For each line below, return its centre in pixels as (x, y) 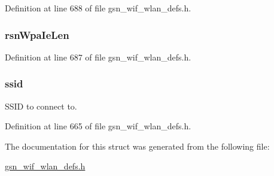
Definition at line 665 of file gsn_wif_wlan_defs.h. (98, 126)
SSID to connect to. (41, 106)
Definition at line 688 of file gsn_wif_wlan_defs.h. (98, 8)
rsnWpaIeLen (37, 34)
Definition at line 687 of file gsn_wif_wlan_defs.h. (98, 57)
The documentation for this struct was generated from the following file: (137, 146)
